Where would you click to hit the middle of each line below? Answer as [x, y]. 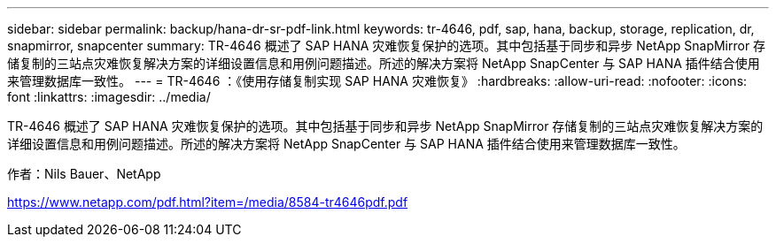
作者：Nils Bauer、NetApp [84, 174]
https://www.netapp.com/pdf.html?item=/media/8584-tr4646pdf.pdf [208, 202]
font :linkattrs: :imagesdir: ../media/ [109, 97]
